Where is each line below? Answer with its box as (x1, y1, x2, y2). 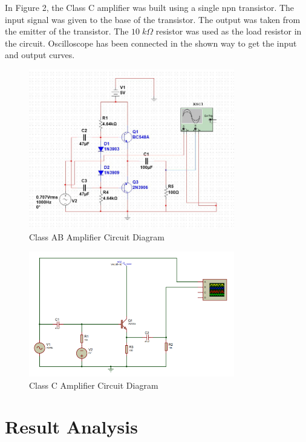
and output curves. (5, 48, 75, 61)
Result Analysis (5, 414, 138, 439)
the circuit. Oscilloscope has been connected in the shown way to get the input (5, 36, 297, 49)
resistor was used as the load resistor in (155, 25, 302, 38)
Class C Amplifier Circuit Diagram (29, 378, 158, 391)
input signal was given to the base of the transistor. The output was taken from (5, 13, 301, 25)
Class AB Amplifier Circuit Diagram (29, 230, 164, 243)
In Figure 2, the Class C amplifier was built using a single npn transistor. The (5, 1, 295, 13)
